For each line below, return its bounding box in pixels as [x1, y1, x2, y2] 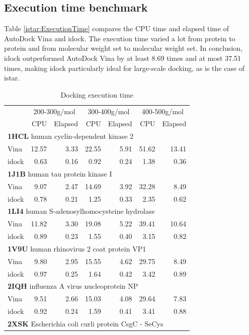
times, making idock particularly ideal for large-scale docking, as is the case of [4, 62, 245, 73]
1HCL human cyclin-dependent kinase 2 [8, 131, 134, 141]
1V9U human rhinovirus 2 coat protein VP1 [8, 243, 146, 254]
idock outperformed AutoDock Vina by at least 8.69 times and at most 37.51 [4, 52, 241, 63]
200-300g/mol [33, 106, 75, 116]
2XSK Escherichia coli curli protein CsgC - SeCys [8, 318, 163, 328]
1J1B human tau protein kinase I [8, 168, 112, 179]
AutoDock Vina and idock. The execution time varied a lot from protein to [4, 33, 235, 43]
